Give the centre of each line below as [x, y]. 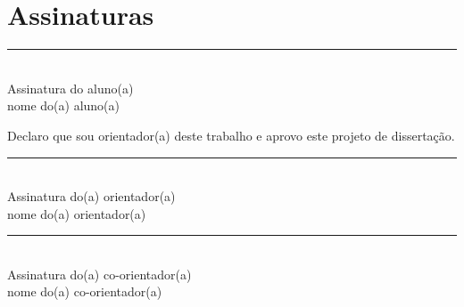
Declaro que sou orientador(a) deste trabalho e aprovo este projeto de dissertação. [231, 135]
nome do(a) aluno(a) [64, 105]
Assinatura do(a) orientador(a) [91, 196]
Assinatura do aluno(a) [70, 88]
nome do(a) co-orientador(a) [85, 291]
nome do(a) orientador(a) [77, 213]
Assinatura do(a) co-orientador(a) [99, 274]
